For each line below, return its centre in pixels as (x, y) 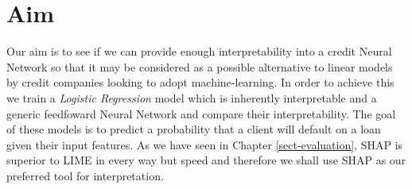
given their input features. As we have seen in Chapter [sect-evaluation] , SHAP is (205, 144)
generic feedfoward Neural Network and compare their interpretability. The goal (201, 113)
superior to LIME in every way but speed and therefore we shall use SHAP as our (206, 160)
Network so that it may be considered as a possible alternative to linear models (200, 66)
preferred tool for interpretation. (85, 175)
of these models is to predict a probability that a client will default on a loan (194, 129)
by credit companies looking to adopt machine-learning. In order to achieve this (200, 82)
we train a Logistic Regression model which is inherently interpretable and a (192, 97)
